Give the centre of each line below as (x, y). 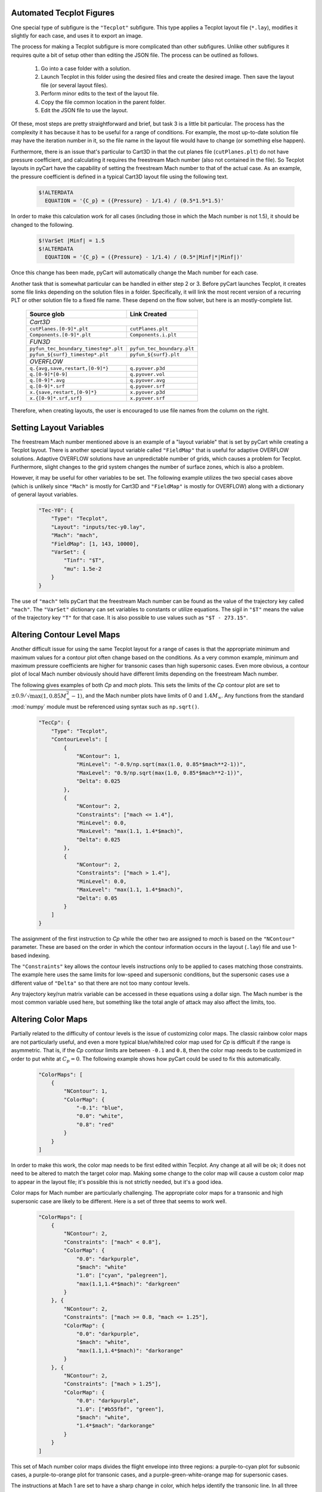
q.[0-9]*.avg (47, 380)
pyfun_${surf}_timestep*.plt (69, 354)
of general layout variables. (44, 495)
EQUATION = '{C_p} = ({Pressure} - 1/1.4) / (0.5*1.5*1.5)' (134, 201)
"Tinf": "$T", (84, 560)
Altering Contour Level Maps (66, 635)
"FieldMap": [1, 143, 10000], (95, 544)
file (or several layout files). (74, 85)
